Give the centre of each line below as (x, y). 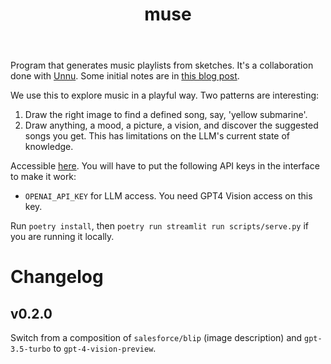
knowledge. (49, 147)
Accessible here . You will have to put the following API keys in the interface (165, 166)
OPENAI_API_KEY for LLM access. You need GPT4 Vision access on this (168, 196)
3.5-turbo (31, 349)
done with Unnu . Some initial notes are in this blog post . (125, 76)
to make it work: (43, 177)
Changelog (57, 277)
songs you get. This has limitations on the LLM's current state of (157, 136)
